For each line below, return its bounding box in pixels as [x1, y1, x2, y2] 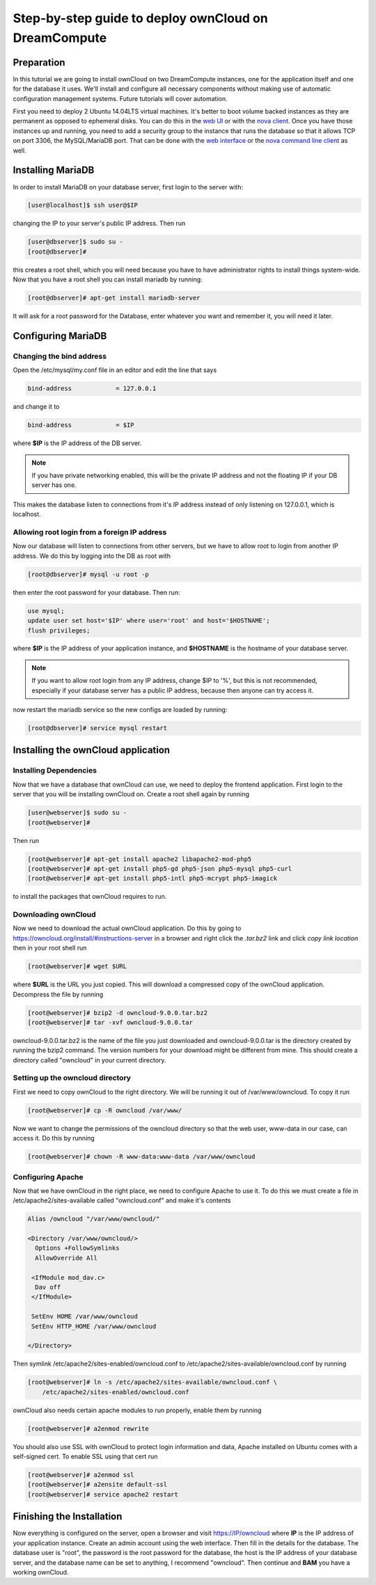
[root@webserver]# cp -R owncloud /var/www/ [27, 1106, 182, 1114]
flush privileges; [27, 626, 91, 634]
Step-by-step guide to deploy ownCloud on [13, 10, 268, 26]
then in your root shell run [13, 944, 87, 952]
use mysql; [27, 607, 65, 614]
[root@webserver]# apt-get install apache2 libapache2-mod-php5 [27, 855, 252, 863]
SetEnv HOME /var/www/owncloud [31, 1313, 139, 1320]
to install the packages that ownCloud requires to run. [13, 892, 167, 901]
